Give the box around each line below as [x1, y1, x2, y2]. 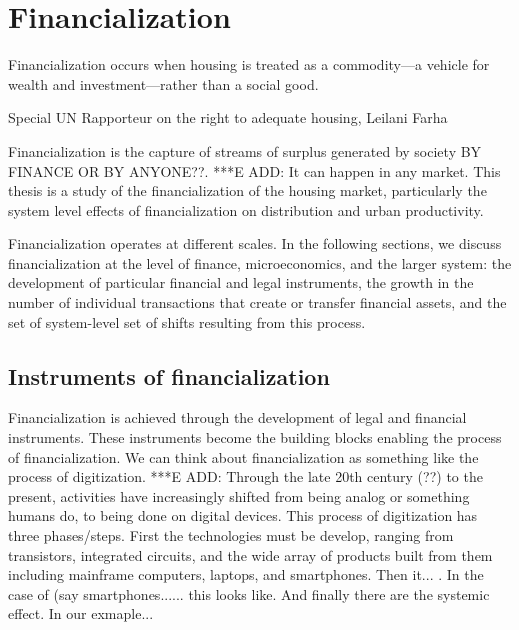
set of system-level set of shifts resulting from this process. [8, 311, 366, 332]
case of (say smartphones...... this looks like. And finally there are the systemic [8, 583, 490, 604]
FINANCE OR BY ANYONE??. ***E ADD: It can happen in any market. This [8, 160, 501, 181]
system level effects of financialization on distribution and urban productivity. [8, 199, 484, 220]
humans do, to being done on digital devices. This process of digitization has [8, 505, 478, 526]
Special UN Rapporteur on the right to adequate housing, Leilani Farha [8, 107, 448, 128]
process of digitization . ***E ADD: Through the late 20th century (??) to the [8, 466, 483, 487]
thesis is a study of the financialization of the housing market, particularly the [8, 180, 487, 201]
